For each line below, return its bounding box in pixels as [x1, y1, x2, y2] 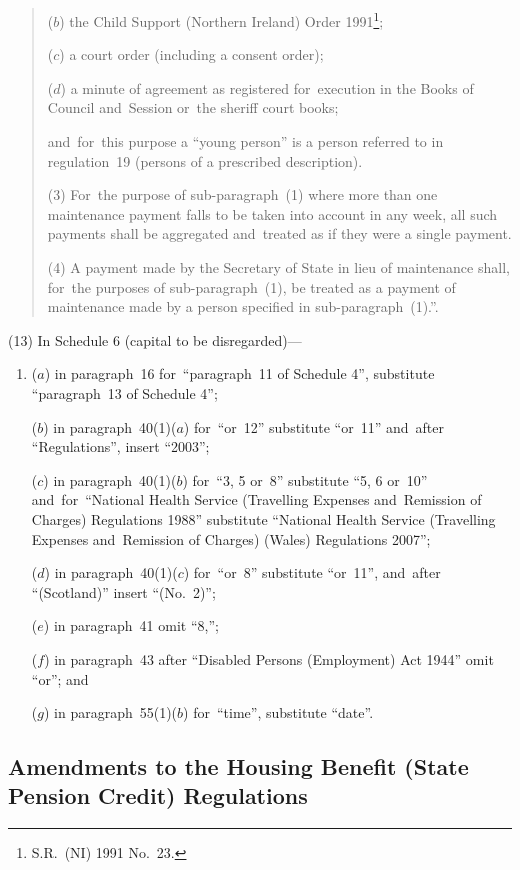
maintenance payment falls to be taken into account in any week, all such [47, 203, 498, 224]
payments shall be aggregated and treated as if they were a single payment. [47, 223, 512, 244]
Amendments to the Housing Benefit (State [8, 751, 469, 782]
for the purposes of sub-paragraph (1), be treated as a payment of [47, 276, 456, 297]
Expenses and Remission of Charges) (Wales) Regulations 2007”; [31, 528, 431, 549]
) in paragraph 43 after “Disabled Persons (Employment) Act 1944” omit [44, 648, 494, 669]
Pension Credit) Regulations [8, 780, 308, 811]
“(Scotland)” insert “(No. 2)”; [31, 581, 216, 602]
